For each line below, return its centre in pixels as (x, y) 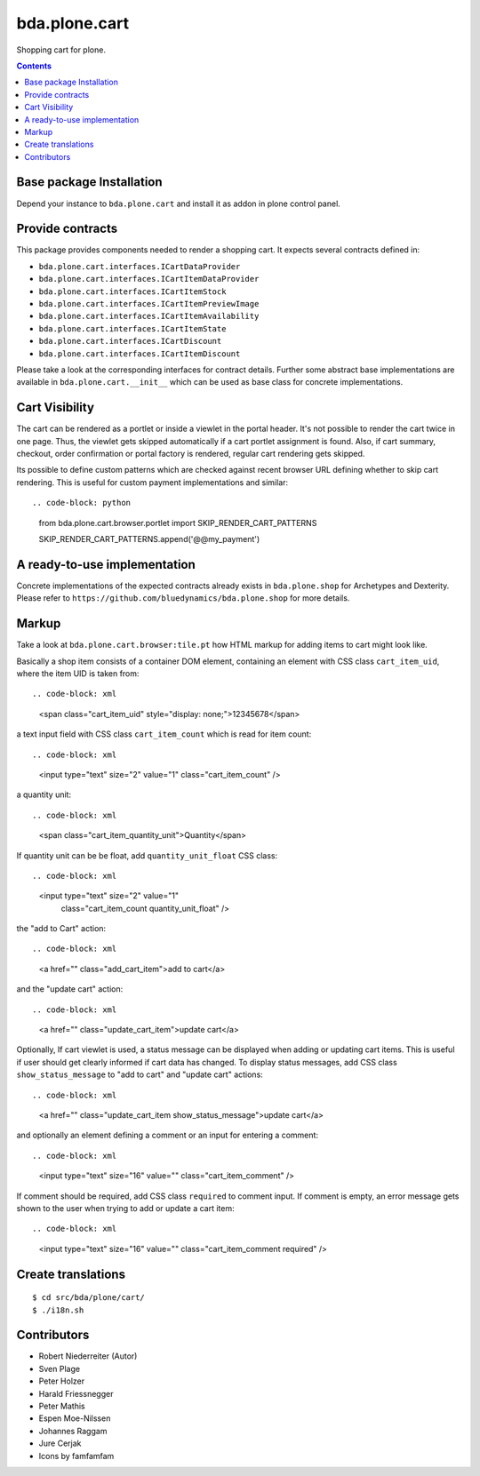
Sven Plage (59, 1368)
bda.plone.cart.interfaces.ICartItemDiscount (140, 354)
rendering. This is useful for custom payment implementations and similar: (152, 482)
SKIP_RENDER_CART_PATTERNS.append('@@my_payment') (149, 539)
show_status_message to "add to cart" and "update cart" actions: (140, 1074)
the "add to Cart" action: (61, 929)
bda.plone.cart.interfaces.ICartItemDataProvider (149, 279)
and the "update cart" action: (70, 989)
